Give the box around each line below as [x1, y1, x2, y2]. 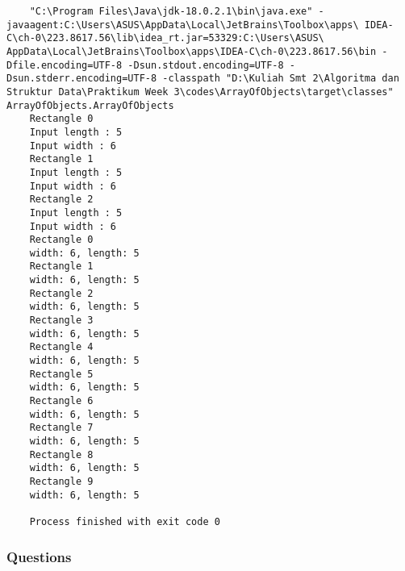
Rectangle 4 [29, 341, 94, 353]
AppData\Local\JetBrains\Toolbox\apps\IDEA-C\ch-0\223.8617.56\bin [6, 45, 377, 57]
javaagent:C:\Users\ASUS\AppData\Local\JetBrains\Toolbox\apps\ [6, 19, 359, 31]
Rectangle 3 [29, 315, 94, 327]
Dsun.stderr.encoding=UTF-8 [6, 73, 157, 85]
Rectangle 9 [29, 475, 94, 487]
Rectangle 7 [29, 422, 94, 434]
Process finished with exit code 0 [29, 515, 220, 527]
